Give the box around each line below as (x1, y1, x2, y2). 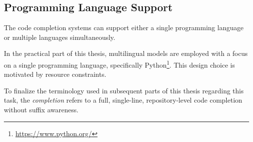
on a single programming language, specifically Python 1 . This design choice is (4, 58, 235, 70)
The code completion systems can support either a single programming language (4, 22, 244, 33)
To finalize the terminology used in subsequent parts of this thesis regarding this (4, 85, 244, 95)
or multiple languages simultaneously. (4, 32, 115, 42)
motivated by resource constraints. (4, 69, 107, 79)
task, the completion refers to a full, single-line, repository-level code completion (4, 95, 242, 105)
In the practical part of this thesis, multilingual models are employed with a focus (4, 48, 248, 58)
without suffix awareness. (4, 105, 79, 115)
